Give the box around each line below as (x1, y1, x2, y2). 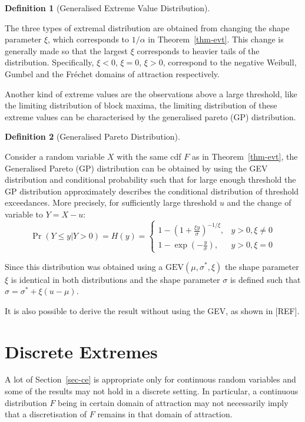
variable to (5, 207, 43, 220)
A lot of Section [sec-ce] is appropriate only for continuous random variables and (5, 373, 296, 385)
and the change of (227, 196, 291, 209)
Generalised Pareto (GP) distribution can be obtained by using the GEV (5, 161, 268, 174)
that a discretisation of (5, 408, 87, 420)
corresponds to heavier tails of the (137, 44, 260, 57)
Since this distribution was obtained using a (5, 260, 163, 272)
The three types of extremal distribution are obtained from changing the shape (5, 21, 290, 34)
